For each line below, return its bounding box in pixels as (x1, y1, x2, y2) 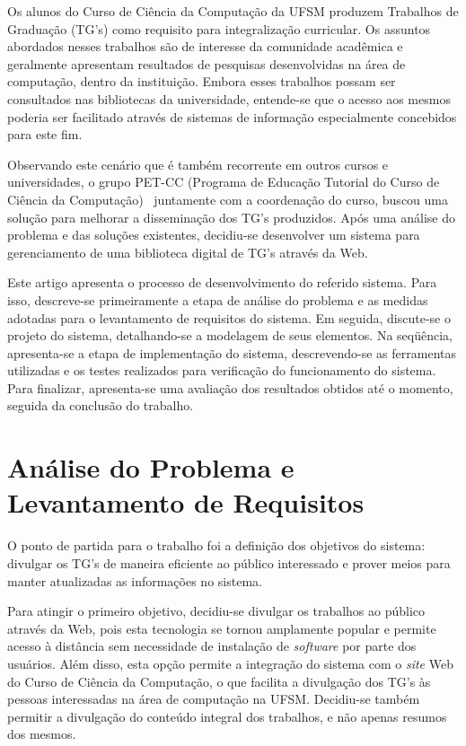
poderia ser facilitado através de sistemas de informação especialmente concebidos (7, 107, 457, 126)
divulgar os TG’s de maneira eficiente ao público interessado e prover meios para (7, 553, 451, 572)
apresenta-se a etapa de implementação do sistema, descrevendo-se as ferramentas (7, 343, 456, 362)
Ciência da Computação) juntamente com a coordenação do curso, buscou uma (7, 189, 448, 208)
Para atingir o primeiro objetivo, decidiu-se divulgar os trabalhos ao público (7, 601, 426, 620)
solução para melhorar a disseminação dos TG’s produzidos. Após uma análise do (7, 207, 456, 226)
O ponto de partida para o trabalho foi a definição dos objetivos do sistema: (7, 536, 426, 555)
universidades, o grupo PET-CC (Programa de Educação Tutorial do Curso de (7, 172, 440, 191)
